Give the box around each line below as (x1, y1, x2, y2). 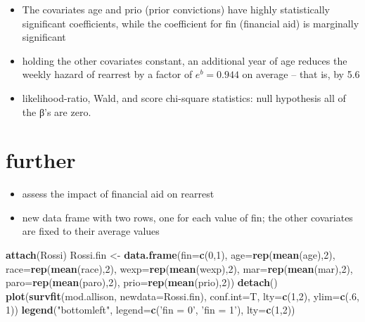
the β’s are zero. (22, 104, 91, 119)
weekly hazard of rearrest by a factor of (22, 67, 193, 82)
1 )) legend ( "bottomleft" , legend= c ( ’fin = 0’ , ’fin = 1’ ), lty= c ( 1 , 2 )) (6, 302, 295, 317)
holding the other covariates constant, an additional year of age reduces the (22, 53, 347, 67)
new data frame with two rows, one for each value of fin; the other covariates (22, 210, 353, 224)
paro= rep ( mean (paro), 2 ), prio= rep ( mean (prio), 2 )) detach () (6, 275, 278, 290)
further (6, 146, 76, 174)
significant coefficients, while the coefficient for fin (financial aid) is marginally (22, 15, 359, 30)
